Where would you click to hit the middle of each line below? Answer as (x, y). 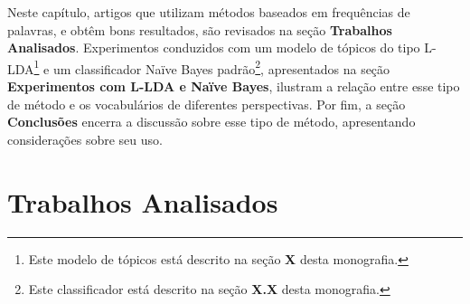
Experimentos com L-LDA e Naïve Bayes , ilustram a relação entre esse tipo (234, 86)
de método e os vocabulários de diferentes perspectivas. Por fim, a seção (207, 104)
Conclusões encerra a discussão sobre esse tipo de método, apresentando (211, 122)
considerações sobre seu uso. (85, 139)
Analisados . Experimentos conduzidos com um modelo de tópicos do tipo (214, 47)
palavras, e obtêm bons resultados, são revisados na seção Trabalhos (200, 29)
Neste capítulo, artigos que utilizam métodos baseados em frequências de (209, 12)
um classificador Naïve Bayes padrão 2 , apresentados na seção (221, 67)
